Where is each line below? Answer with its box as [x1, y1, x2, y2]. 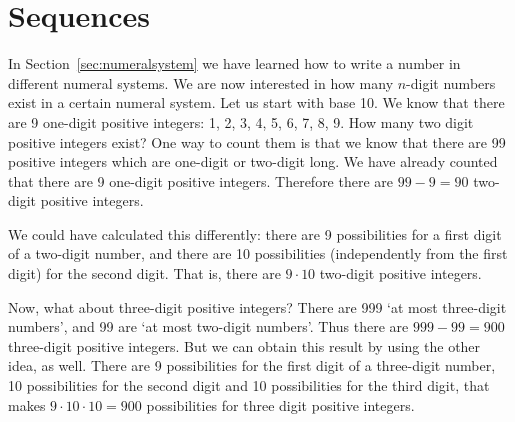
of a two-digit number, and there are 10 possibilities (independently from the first [8, 243, 508, 264]
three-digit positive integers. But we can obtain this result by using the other [8, 335, 481, 356]
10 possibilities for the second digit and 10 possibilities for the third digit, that [8, 375, 490, 396]
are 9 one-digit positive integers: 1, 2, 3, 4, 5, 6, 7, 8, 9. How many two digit [8, 111, 474, 132]
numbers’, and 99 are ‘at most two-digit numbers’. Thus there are [8, 316, 409, 337]
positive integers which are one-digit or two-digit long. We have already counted [8, 151, 498, 172]
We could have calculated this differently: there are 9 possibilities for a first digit [8, 223, 502, 244]
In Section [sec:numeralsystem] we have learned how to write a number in [8, 53, 461, 74]
